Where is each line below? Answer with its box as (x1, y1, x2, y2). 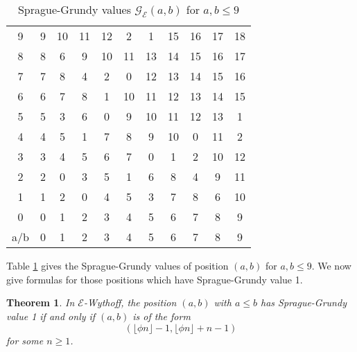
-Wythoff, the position (83, 295, 177, 310)
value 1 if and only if (6, 308, 96, 323)
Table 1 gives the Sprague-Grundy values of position (6, 258, 229, 273)
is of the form (132, 308, 191, 323)
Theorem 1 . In (6, 295, 75, 310)
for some (6, 333, 44, 347)
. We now (311, 258, 351, 273)
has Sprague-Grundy (261, 295, 347, 310)
